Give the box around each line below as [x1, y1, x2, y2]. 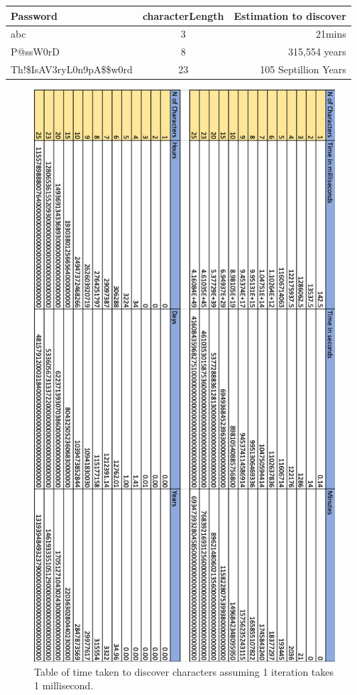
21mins [315, 26, 346, 41]
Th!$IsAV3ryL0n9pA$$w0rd [11, 62, 133, 77]
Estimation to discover [234, 8, 346, 23]
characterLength [142, 8, 224, 23]
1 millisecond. [34, 678, 94, 693]
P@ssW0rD [11, 44, 60, 59]
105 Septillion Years [260, 62, 346, 77]
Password [11, 8, 57, 23]
